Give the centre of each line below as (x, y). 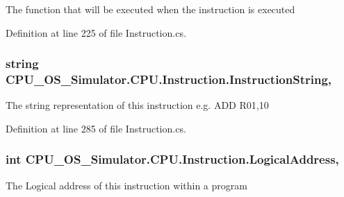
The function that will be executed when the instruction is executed (150, 9)
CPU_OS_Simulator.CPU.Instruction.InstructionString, (169, 79)
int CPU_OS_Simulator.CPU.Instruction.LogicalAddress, (172, 159)
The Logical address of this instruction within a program (126, 185)
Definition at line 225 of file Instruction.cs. (96, 32)
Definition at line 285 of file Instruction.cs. (96, 128)
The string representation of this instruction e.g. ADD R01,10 (137, 105)
